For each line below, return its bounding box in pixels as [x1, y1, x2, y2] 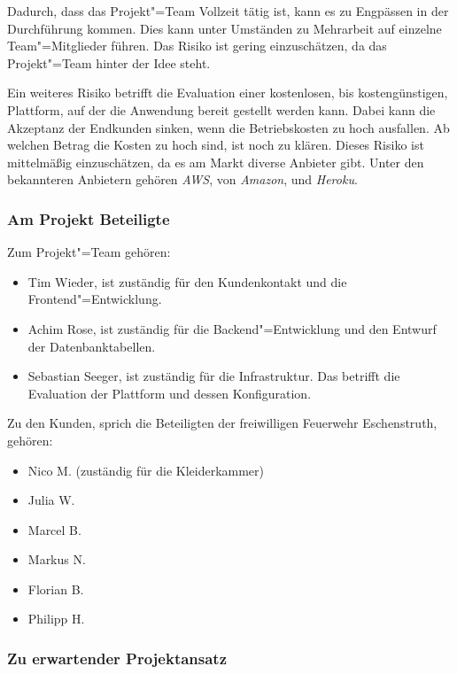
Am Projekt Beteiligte [7, 207, 170, 229]
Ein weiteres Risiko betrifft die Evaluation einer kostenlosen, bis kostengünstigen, [7, 83, 448, 102]
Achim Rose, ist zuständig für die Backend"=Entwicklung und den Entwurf [27, 319, 437, 337]
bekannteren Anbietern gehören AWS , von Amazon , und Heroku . [7, 170, 358, 189]
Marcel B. [27, 520, 81, 538]
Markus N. [27, 550, 86, 569]
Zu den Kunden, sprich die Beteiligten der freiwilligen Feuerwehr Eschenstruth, [7, 414, 438, 432]
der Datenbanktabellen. [27, 337, 156, 355]
